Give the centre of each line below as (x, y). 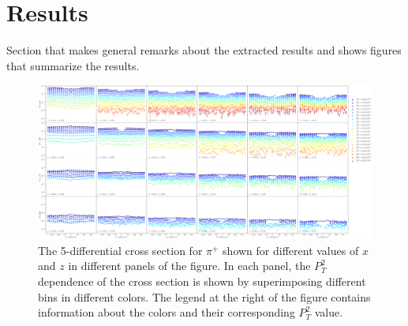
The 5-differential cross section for (120, 250)
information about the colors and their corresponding (167, 312)
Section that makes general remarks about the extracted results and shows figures (204, 50)
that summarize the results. (73, 65)
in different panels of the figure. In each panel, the (189, 266)
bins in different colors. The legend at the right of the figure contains (204, 296)
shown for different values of (291, 250)
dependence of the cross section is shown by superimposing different (202, 281)
